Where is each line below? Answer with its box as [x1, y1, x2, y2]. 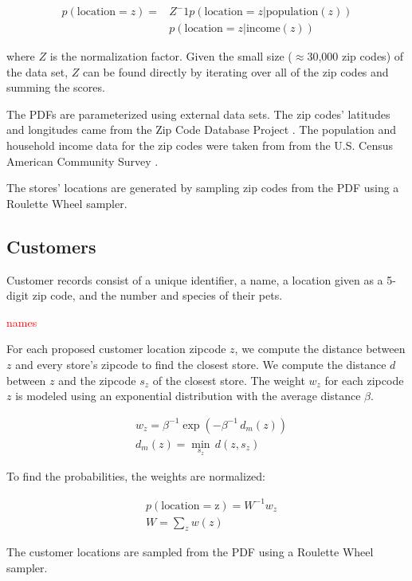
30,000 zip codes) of [307, 48, 404, 65]
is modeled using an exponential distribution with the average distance [15, 387, 361, 404]
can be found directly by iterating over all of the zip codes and [82, 63, 389, 80]
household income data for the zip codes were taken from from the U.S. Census [6, 137, 393, 154]
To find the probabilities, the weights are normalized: [6, 468, 266, 485]
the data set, [6, 63, 69, 80]
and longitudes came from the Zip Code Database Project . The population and [6, 121, 397, 138]
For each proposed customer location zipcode [6, 340, 226, 357]
